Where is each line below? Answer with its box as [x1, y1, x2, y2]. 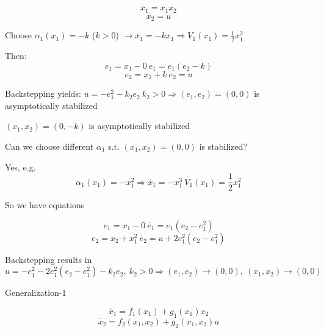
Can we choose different [5, 140, 94, 152]
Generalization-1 [5, 286, 67, 299]
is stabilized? [199, 140, 247, 152]
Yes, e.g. [5, 160, 36, 173]
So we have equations [5, 198, 85, 211]
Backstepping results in [5, 253, 92, 265]
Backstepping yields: [5, 87, 81, 100]
